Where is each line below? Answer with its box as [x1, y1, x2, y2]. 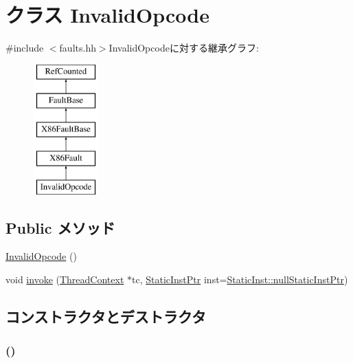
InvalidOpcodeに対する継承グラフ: [109, 41, 259, 55]
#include [5, 41, 44, 55]
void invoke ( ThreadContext [5, 272, 124, 287]
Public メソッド [5, 217, 115, 238]
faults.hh [59, 41, 96, 55]
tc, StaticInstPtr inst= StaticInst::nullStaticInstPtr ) [132, 272, 348, 287]
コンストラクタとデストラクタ [5, 306, 206, 327]
